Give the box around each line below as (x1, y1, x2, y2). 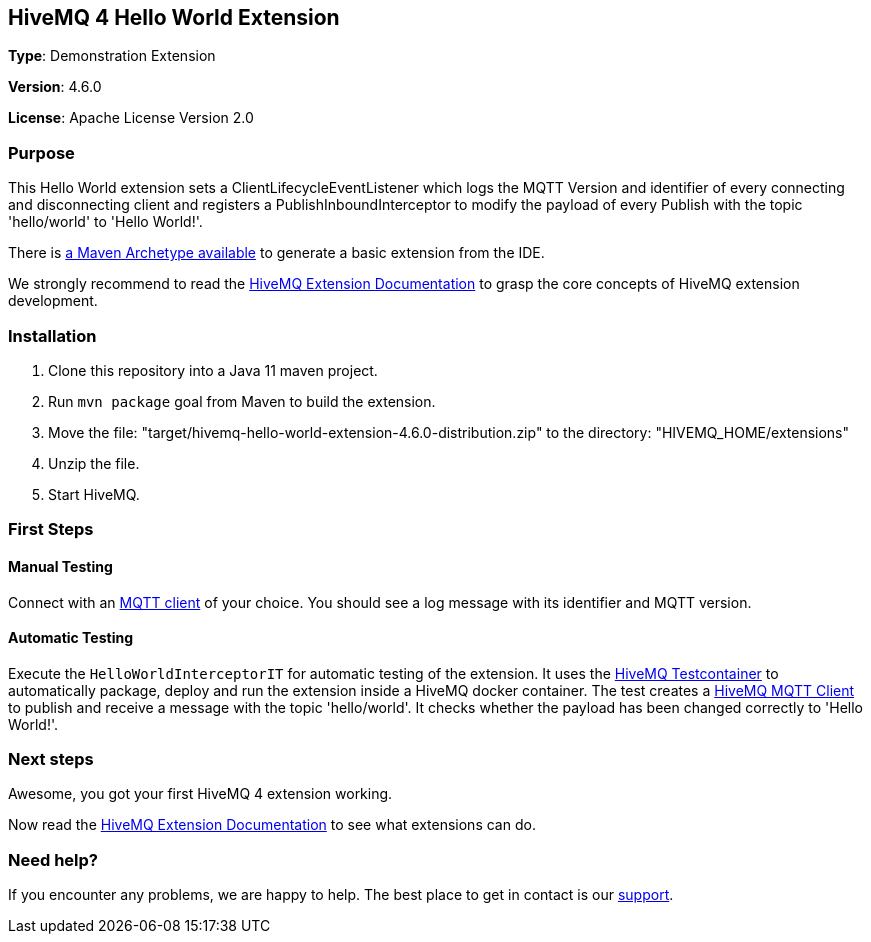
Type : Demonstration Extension (8, 47, 216, 65)
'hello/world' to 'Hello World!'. (8, 213, 203, 231)
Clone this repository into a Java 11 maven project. (48, 361, 378, 379)
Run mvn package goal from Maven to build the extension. (48, 392, 436, 410)
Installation (8, 325, 97, 346)
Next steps (8, 749, 94, 770)
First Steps (8, 519, 94, 540)
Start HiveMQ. (48, 485, 140, 503)
